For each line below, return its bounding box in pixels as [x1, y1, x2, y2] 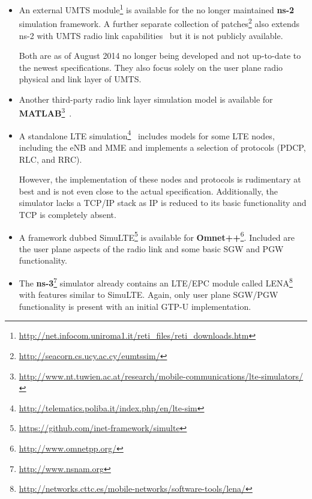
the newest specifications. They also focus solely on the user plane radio [19, 61, 283, 73]
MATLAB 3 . [19, 105, 72, 119]
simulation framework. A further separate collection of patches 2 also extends [19, 16, 300, 29]
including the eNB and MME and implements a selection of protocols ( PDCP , [19, 141, 306, 153]
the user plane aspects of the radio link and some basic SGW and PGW [19, 242, 284, 255]
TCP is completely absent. [19, 208, 116, 220]
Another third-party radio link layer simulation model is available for [19, 92, 273, 105]
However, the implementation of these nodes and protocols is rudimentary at [19, 173, 301, 186]
